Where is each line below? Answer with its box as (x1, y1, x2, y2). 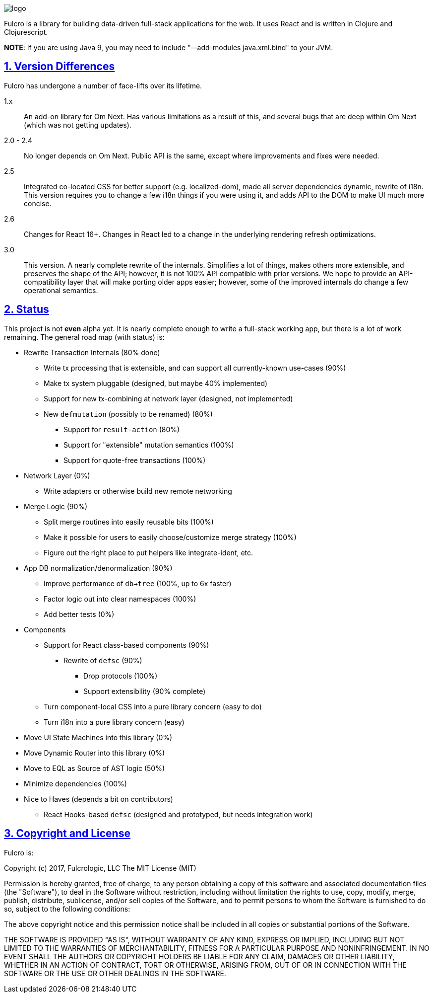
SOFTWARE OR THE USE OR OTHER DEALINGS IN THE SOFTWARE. (4, 969, 226, 978)
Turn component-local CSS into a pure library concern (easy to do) (44, 702, 262, 711)
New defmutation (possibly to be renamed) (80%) (44, 409, 213, 418)
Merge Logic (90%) (24, 502, 88, 511)
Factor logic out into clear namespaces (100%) (44, 594, 196, 603)
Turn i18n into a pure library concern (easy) (44, 717, 185, 726)
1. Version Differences (4, 60, 115, 73)
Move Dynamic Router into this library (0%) (24, 748, 165, 757)
